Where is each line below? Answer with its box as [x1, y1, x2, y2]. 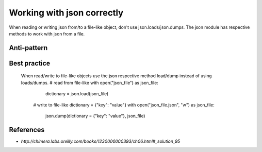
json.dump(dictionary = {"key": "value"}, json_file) [45, 113, 146, 118]
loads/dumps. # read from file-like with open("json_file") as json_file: [21, 80, 159, 85]
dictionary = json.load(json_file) [45, 91, 109, 97]
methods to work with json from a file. [9, 31, 85, 36]
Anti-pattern [9, 44, 48, 52]
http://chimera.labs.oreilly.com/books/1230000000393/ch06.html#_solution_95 [21, 138, 180, 144]
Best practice [9, 59, 50, 68]
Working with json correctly [9, 7, 124, 18]
